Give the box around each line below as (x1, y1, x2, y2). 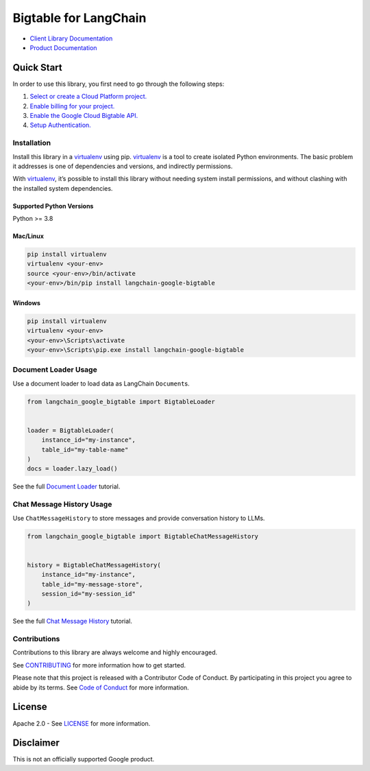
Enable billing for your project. (29, 102, 115, 110)
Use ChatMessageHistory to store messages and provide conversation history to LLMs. (12, 514, 265, 522)
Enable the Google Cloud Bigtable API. (29, 112, 138, 120)
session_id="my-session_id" (41, 590, 136, 597)
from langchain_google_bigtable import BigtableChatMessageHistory (27, 532, 259, 540)
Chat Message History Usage (12, 499, 112, 509)
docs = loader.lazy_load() (27, 465, 118, 473)
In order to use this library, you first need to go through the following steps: (12, 80, 225, 88)
